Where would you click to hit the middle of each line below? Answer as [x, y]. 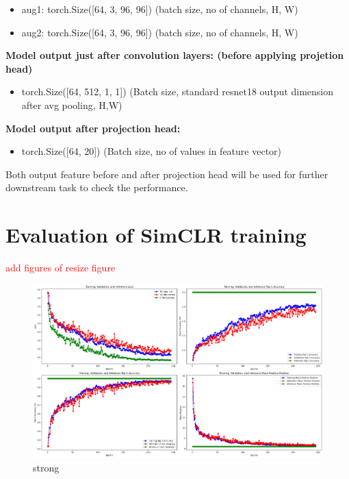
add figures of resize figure [61, 268]
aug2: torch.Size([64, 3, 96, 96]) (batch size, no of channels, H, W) [160, 32]
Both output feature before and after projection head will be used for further [167, 174]
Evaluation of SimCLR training [156, 235]
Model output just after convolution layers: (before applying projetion [175, 55]
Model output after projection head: [93, 128]
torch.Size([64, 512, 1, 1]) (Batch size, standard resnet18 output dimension [178, 91]
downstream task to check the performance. [97, 187]
